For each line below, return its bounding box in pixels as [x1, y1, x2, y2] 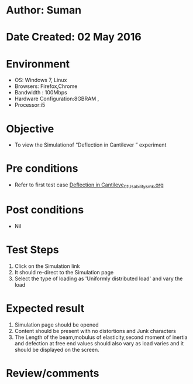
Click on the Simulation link [14, 262, 80, 270]
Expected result [6, 302, 85, 315]
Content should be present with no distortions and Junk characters [14, 327, 177, 334]
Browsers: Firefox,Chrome [14, 83, 78, 90]
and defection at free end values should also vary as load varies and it [14, 339, 184, 346]
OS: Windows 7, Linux [14, 77, 67, 84]
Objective [6, 122, 54, 135]
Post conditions [6, 203, 84, 217]
